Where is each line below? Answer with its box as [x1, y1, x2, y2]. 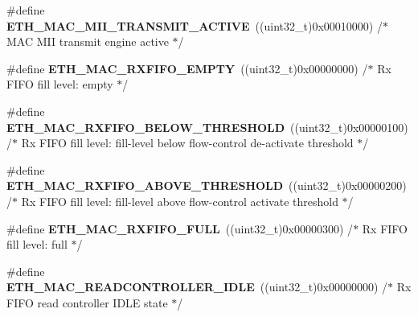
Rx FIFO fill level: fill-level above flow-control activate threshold [21, 192, 338, 209]
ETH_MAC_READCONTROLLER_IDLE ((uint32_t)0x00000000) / [6, 278, 388, 295]
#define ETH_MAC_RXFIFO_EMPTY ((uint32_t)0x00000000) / [6, 60, 368, 76]
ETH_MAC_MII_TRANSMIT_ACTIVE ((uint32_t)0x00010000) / [6, 17, 383, 34]
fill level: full [6, 236, 68, 253]
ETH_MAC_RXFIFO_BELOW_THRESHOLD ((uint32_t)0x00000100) [6, 118, 408, 135]
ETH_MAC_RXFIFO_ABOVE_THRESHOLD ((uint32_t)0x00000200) [6, 177, 407, 194]
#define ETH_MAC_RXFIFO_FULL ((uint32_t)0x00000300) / [6, 220, 354, 237]
